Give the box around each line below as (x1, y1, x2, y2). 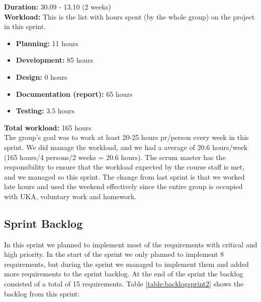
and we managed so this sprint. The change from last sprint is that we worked (4, 171, 245, 182)
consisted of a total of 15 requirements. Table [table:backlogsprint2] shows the (4, 278, 244, 289)
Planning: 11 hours (16, 38, 78, 48)
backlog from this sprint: (4, 288, 80, 298)
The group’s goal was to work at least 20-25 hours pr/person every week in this (4, 132, 249, 142)
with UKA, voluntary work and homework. (4, 191, 137, 201)
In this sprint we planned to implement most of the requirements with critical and (4, 239, 257, 249)
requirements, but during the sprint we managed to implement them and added (4, 258, 249, 269)
